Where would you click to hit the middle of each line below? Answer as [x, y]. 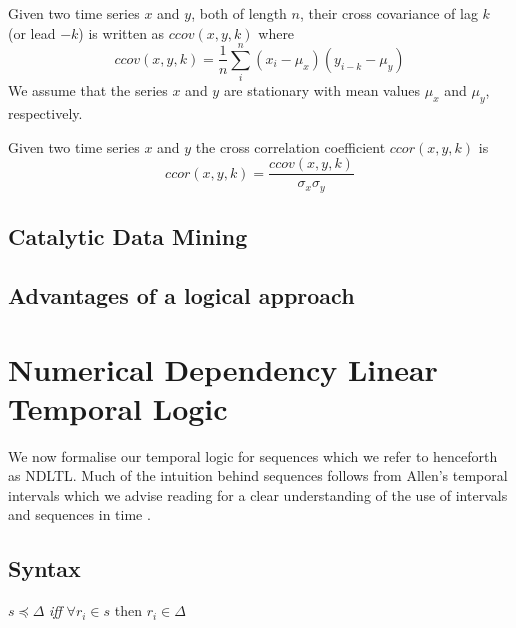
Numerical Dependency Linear [223, 368]
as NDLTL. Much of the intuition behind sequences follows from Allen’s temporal [258, 475]
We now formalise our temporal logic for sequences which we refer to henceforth [253, 455]
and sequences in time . [79, 514]
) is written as [121, 32]
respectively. [45, 113]
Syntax [44, 568]
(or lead [32, 32]
